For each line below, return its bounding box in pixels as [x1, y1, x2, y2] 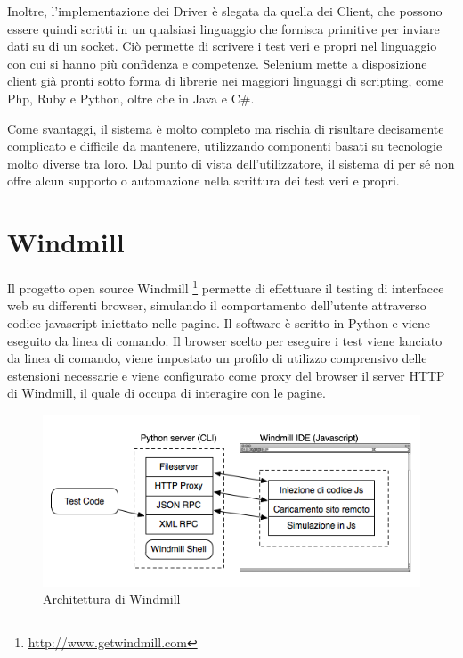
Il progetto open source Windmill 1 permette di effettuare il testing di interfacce [7, 276, 444, 297]
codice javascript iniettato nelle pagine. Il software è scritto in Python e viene [7, 313, 430, 332]
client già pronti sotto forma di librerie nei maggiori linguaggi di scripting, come [7, 71, 444, 90]
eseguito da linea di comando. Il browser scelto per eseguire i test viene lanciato [7, 331, 443, 350]
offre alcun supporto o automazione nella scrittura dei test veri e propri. [7, 171, 400, 190]
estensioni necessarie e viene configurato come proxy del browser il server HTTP [7, 366, 445, 384]
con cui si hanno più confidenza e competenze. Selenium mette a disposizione [7, 53, 427, 72]
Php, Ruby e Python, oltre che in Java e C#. [7, 88, 255, 107]
